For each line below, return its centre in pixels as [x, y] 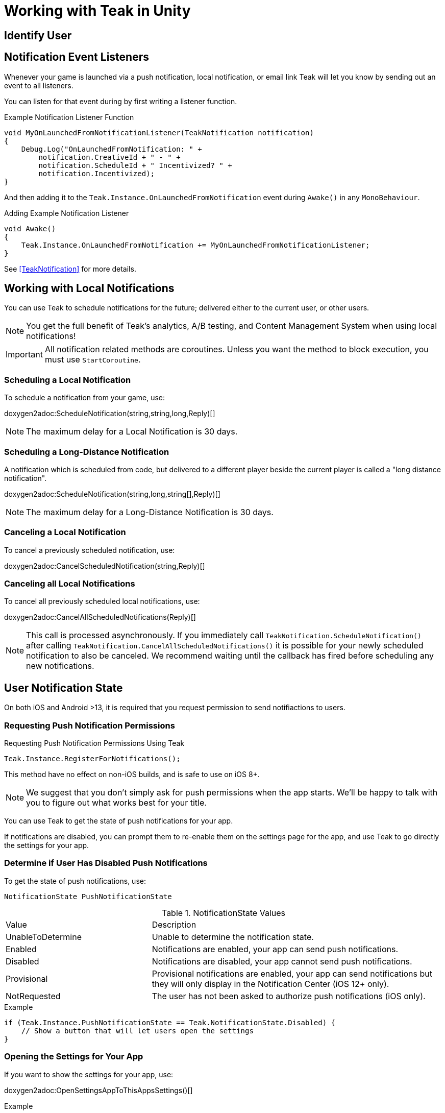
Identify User [38, 35]
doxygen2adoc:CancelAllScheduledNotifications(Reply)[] [100, 617]
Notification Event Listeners [77, 57]
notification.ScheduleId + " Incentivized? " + [135, 165]
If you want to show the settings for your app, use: [89, 1074]
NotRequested [33, 996]
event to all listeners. [39, 85]
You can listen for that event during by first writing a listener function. [121, 101]
